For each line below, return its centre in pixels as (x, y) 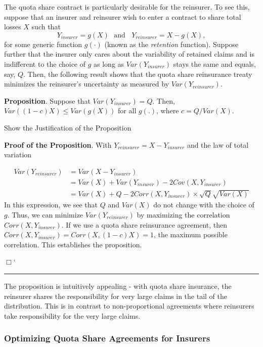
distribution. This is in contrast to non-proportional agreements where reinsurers (129, 306)
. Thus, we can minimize (45, 214)
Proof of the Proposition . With (58, 144)
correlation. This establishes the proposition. (73, 244)
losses (13, 27)
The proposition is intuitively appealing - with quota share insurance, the (118, 286)
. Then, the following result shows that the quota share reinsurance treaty (138, 74)
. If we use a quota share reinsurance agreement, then (144, 224)
